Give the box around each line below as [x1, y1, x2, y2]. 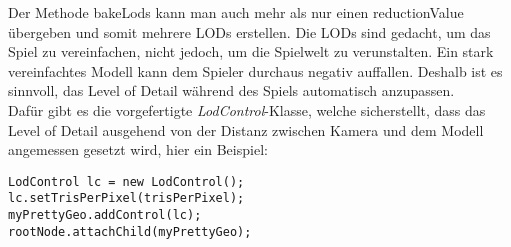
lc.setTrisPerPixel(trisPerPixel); [8, 191, 245, 206]
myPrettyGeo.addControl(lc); [8, 208, 202, 223]
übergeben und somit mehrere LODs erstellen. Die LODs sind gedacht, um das [8, 21, 491, 42]
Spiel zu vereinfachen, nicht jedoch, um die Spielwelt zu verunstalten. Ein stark [8, 41, 494, 62]
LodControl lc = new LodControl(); [8, 174, 245, 189]
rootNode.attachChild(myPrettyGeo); [8, 224, 252, 239]
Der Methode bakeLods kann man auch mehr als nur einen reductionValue [8, 2, 464, 22]
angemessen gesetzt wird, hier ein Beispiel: [8, 139, 268, 160]
